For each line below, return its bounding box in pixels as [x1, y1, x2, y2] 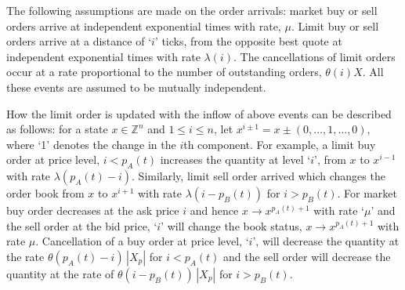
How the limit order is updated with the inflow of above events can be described [6, 105, 392, 121]
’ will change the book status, [161, 217, 302, 234]
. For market [337, 185, 397, 201]
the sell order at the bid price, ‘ [6, 217, 157, 234]
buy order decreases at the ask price [6, 202, 179, 219]
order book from [6, 185, 85, 201]
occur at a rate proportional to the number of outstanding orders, [6, 63, 322, 80]
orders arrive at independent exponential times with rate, [6, 17, 281, 34]
